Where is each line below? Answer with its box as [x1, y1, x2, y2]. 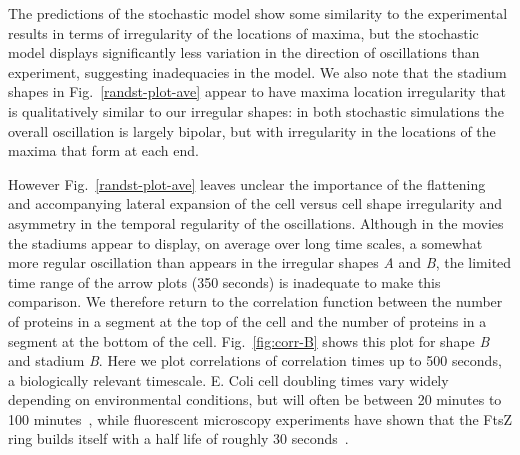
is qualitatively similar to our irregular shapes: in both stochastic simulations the [8, 100, 504, 121]
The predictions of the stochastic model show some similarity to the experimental [8, 3, 508, 23]
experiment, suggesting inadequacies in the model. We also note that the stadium [8, 61, 507, 82]
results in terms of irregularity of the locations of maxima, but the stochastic [8, 22, 479, 43]
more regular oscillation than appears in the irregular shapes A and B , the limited [8, 252, 512, 273]
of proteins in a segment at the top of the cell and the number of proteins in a [8, 310, 487, 331]
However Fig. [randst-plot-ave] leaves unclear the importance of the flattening [8, 173, 486, 194]
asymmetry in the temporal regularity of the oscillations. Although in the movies [8, 212, 504, 233]
